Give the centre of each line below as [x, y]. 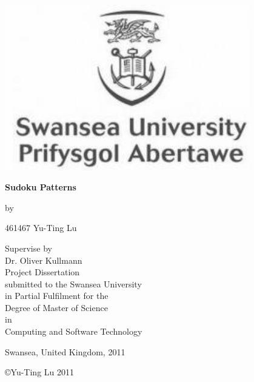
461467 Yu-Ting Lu [41, 228]
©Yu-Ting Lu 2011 [39, 372]
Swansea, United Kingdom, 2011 [65, 351]
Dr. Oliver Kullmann [44, 260]
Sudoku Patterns [41, 187]
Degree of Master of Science [56, 307]
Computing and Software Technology [74, 331]
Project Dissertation [42, 272]
